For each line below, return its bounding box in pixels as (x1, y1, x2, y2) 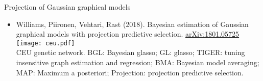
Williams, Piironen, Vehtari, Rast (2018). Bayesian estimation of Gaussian (16, 18, 249, 29)
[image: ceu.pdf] (16, 39, 75, 47)
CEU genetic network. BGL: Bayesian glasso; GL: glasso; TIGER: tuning (16, 47, 245, 58)
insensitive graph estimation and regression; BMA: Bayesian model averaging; (16, 57, 259, 68)
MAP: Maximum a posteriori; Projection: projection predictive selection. (16, 67, 244, 77)
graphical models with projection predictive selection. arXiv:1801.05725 (16, 29, 240, 39)
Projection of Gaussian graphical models (4, 2, 131, 12)
